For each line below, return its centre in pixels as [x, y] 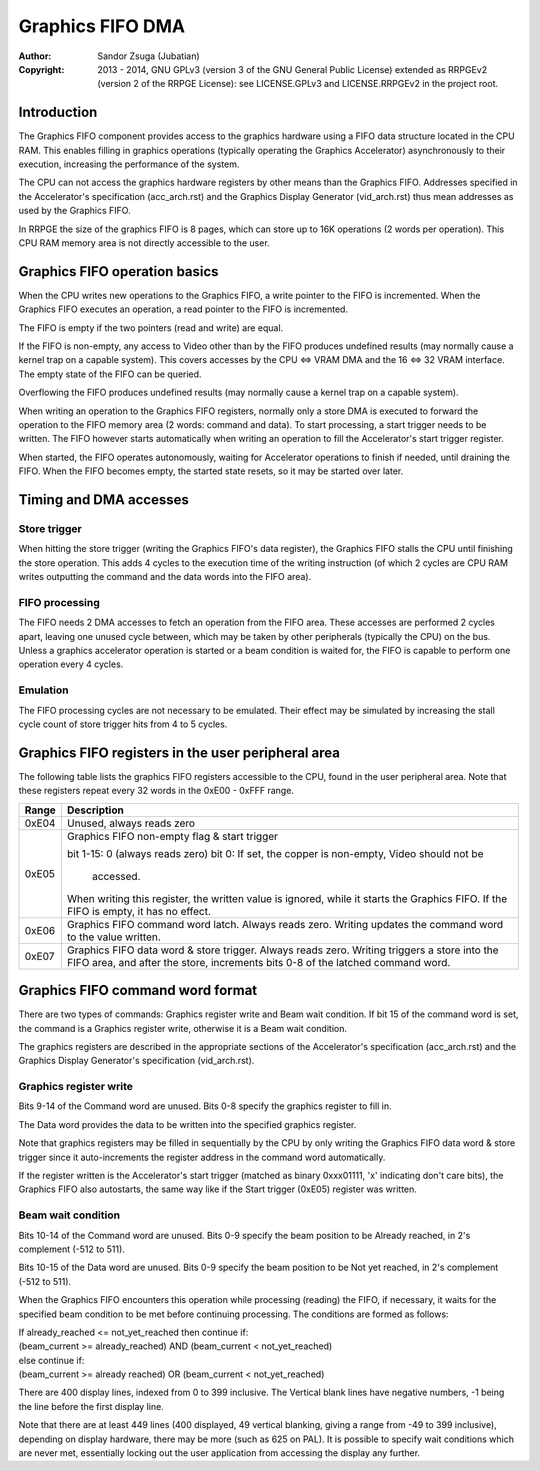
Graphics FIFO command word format [138, 990]
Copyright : [41, 69]
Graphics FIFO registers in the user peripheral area [179, 752]
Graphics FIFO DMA [101, 26]
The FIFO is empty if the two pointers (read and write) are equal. [151, 327]
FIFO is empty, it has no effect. [139, 911]
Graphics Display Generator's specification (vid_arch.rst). [136, 1061]
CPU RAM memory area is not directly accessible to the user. [144, 242]
